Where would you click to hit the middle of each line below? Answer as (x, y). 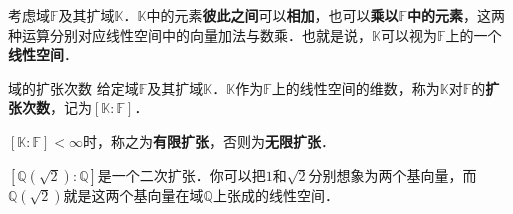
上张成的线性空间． (275, 194)
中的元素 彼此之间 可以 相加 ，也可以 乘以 (272, 15)
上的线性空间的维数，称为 (355, 87)
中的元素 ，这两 (456, 15)
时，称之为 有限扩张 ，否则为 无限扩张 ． (209, 140)
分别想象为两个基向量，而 (392, 174)
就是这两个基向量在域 (133, 194)
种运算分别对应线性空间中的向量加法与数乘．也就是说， (190, 34)
